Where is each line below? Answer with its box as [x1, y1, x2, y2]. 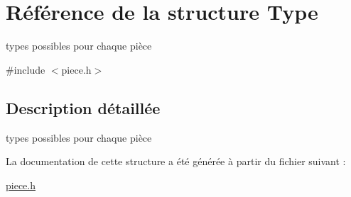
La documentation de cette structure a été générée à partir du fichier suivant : [6, 154, 346, 169]
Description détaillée [6, 96, 161, 118]
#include [6, 62, 45, 77]
